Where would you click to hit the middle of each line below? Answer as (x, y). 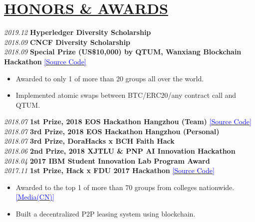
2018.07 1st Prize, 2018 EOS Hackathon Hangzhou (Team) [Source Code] (128, 121)
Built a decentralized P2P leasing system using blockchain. (106, 214)
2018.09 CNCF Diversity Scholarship (67, 42)
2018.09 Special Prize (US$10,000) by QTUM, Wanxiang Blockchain (123, 52)
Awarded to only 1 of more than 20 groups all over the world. (110, 78)
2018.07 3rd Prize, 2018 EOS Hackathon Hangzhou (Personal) (112, 131)
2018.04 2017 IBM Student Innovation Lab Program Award (107, 160)
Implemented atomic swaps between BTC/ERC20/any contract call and (126, 95)
